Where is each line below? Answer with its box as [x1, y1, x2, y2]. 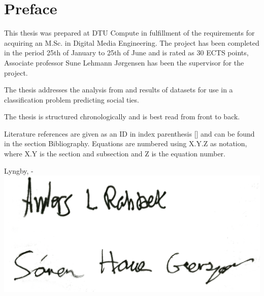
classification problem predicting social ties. [4, 94, 139, 105]
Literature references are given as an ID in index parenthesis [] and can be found [4, 128, 255, 139]
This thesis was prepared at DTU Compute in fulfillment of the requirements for [4, 27, 255, 38]
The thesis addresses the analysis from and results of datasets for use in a [4, 84, 233, 95]
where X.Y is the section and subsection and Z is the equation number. [4, 148, 226, 159]
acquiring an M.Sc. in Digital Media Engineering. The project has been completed [4, 37, 259, 48]
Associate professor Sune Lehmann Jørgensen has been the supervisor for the [4, 57, 244, 68]
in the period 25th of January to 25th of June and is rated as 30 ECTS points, [4, 47, 249, 58]
